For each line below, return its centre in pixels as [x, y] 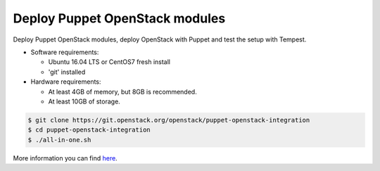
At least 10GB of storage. [84, 101]
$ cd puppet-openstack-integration [89, 130]
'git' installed [67, 72]
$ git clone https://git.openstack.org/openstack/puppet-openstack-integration [169, 120]
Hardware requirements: [66, 82]
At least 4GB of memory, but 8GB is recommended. [122, 91]
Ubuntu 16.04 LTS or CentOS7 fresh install [109, 62]
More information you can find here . [65, 158]
